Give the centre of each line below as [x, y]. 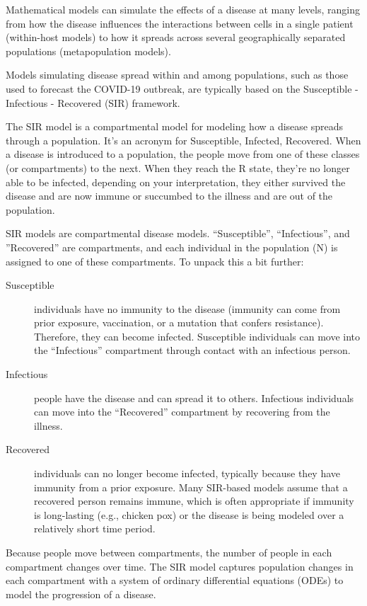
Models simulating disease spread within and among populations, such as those [177, 75]
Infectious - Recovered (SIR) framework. [93, 102]
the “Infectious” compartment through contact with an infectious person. [192, 350]
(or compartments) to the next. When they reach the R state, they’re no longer [178, 167]
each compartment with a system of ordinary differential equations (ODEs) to [175, 580]
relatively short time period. [95, 528]
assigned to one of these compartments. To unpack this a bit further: [155, 261]
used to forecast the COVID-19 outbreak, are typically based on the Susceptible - [182, 88]
